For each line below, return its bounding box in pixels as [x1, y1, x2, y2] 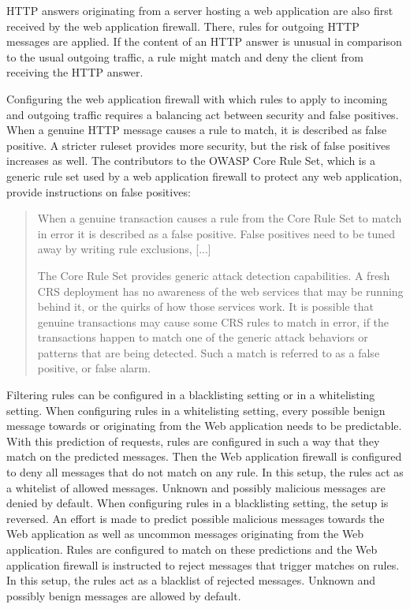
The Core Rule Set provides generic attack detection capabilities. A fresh [37, 267, 390, 283]
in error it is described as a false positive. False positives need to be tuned [37, 225, 396, 241]
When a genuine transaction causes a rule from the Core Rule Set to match [37, 210, 402, 226]
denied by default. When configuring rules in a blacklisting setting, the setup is [6, 495, 389, 511]
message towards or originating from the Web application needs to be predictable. [6, 417, 402, 434]
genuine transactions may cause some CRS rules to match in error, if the [37, 313, 389, 330]
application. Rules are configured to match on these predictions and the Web [6, 541, 378, 557]
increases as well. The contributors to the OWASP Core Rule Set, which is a [6, 152, 375, 169]
